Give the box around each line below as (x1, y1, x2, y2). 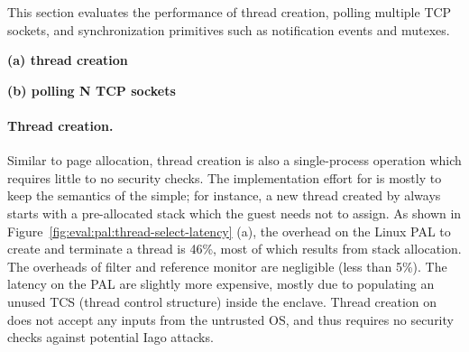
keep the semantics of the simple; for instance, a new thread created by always (7, 186, 441, 205)
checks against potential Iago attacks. (7, 328, 214, 347)
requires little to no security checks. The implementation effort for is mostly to (7, 168, 442, 187)
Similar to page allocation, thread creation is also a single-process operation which (7, 151, 462, 170)
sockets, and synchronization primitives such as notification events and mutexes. (7, 20, 450, 39)
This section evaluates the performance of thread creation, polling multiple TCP (7, 3, 452, 21)
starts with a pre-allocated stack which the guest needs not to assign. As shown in (7, 203, 462, 222)
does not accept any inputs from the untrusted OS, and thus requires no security (7, 310, 454, 329)
